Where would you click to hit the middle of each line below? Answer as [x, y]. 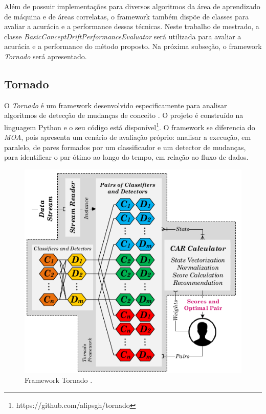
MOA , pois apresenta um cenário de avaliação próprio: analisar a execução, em [128, 137]
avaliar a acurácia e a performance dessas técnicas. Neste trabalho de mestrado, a [132, 26]
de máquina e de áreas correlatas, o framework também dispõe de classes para [127, 16]
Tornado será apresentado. [46, 56]
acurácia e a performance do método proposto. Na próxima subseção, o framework [133, 46]
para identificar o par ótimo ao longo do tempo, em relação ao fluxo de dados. [126, 157]
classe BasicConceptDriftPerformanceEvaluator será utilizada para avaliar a [123, 36]
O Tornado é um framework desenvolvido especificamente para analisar [116, 105]
